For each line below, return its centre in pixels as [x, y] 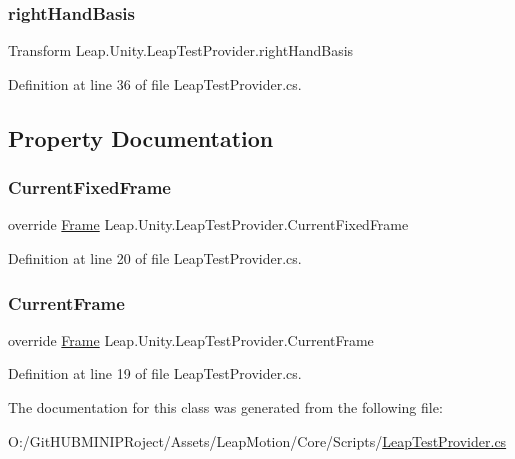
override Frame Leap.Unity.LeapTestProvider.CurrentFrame [191, 339]
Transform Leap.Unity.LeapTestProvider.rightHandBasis [181, 50]
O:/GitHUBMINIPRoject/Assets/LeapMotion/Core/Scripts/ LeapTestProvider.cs [257, 440]
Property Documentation [141, 137]
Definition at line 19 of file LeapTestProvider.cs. [155, 373]
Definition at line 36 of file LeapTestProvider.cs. [155, 83]
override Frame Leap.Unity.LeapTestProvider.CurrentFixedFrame [208, 224]
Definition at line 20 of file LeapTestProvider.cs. [155, 258]
